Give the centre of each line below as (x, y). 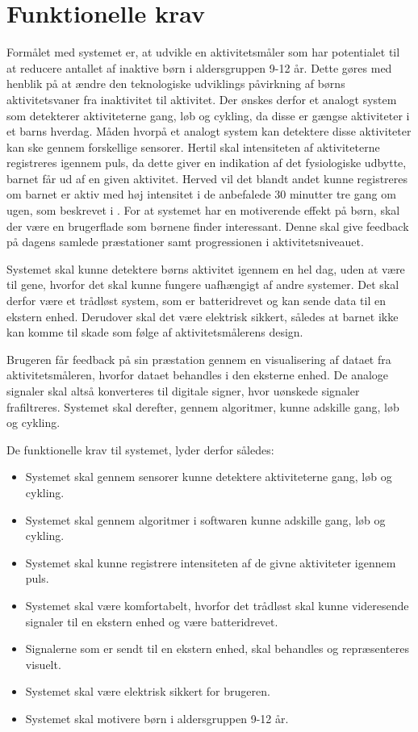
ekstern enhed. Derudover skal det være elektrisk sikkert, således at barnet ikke (203, 316)
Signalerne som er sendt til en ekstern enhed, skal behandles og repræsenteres (217, 648)
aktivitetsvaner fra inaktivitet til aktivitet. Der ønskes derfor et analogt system (202, 99)
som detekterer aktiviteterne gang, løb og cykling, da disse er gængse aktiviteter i (208, 115)
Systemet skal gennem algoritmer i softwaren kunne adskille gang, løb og (205, 519)
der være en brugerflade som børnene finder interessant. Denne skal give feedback (208, 226)
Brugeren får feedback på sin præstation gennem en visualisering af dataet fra (199, 359)
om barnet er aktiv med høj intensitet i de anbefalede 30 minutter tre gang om (201, 194)
